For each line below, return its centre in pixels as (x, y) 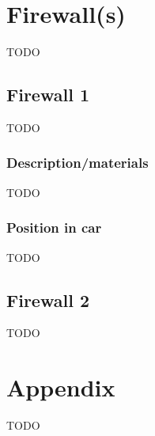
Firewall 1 (48, 95)
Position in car (54, 227)
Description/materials (77, 163)
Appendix (61, 387)
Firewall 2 (48, 300)
